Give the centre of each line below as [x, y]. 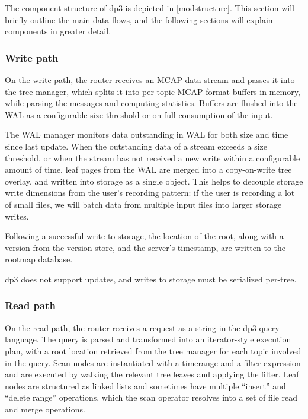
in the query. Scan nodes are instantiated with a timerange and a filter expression [153, 362]
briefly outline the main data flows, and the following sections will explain [139, 19]
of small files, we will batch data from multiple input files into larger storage [143, 204]
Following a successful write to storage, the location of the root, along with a [144, 236]
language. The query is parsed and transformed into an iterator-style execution [148, 339]
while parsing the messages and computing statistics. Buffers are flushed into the [151, 103]
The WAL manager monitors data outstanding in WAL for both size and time [147, 134]
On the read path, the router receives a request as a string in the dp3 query [142, 327]
